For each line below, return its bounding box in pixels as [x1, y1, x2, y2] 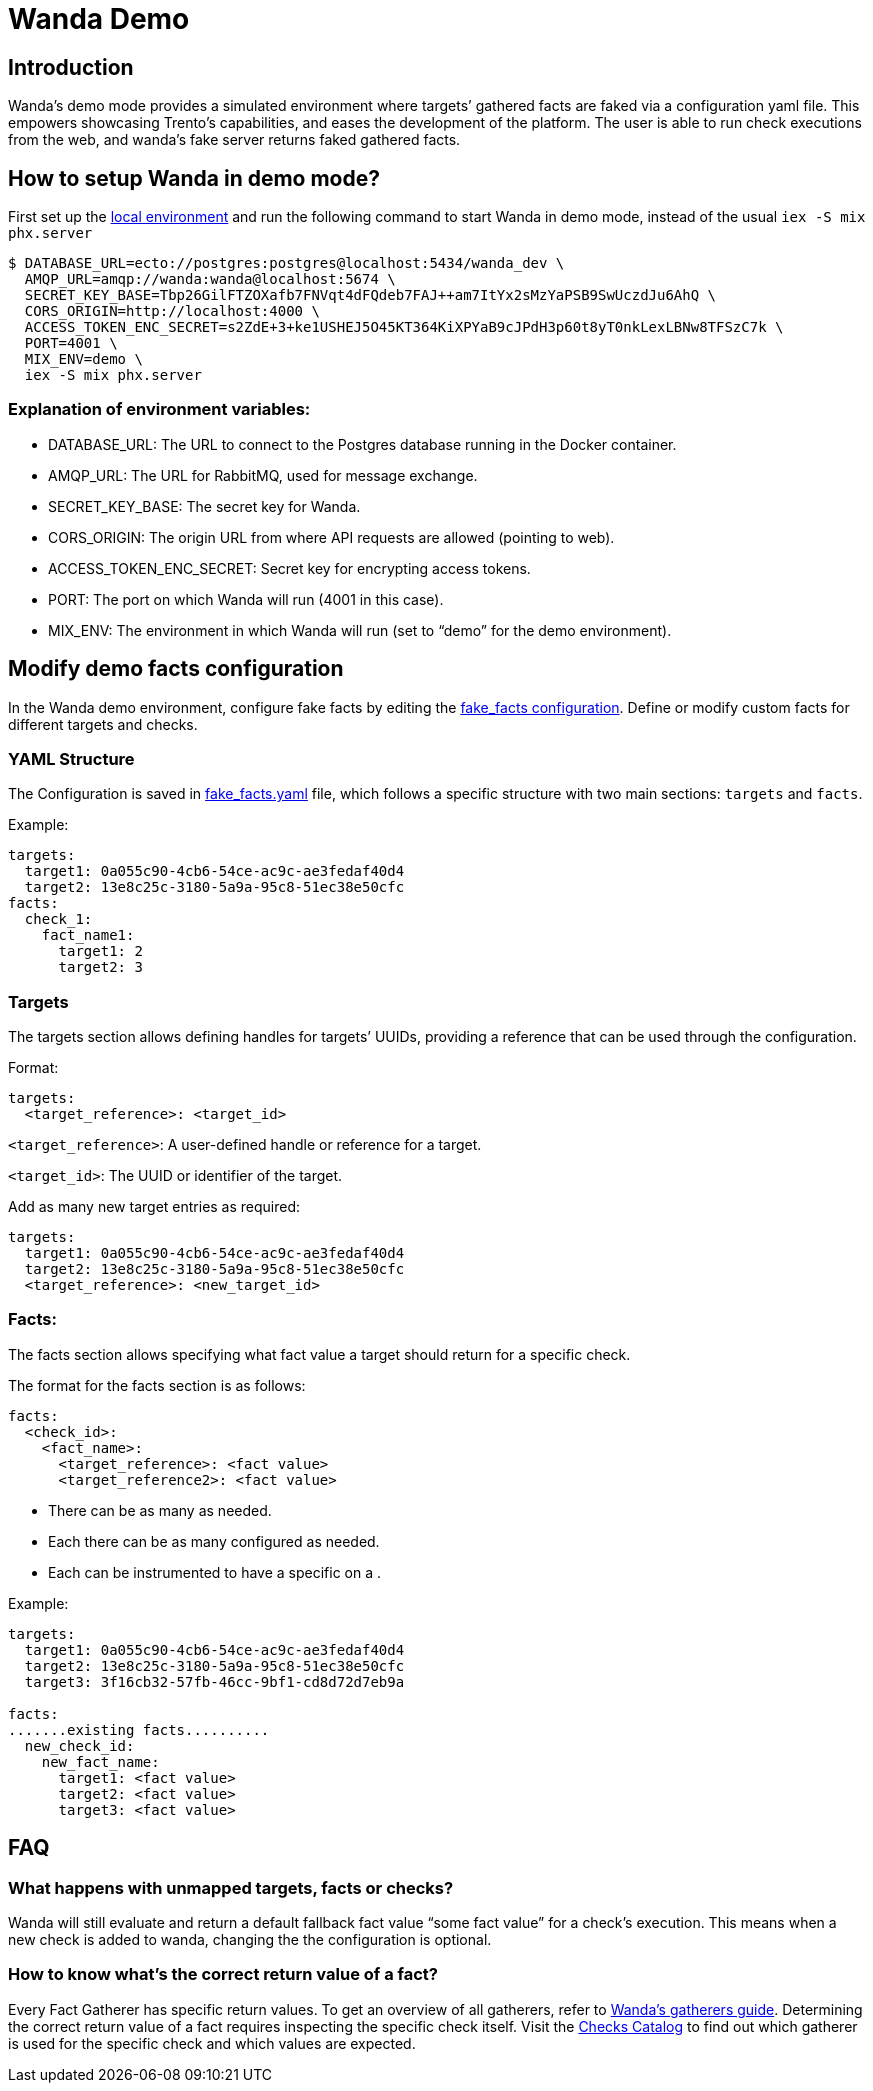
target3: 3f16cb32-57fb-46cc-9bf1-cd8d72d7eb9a [24, 1673, 405, 1690]
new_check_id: [24, 1737, 135, 1754]
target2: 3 [58, 959, 143, 976]
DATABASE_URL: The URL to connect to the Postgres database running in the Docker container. [48, 435, 677, 453]
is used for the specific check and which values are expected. [8, 2034, 416, 2052]
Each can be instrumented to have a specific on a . [48, 1563, 382, 1581]
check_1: [24, 911, 93, 928]
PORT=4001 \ [24, 335, 118, 352]
